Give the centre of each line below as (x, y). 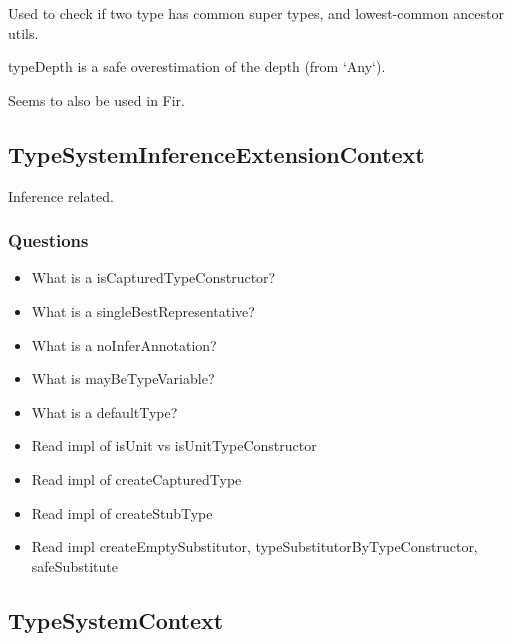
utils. (23, 32)
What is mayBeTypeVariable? (123, 378)
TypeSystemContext (116, 619)
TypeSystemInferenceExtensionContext (216, 153)
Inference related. (61, 195)
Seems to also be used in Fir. (97, 99)
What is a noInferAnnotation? (124, 344)
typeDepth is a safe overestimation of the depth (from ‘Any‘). (197, 66)
